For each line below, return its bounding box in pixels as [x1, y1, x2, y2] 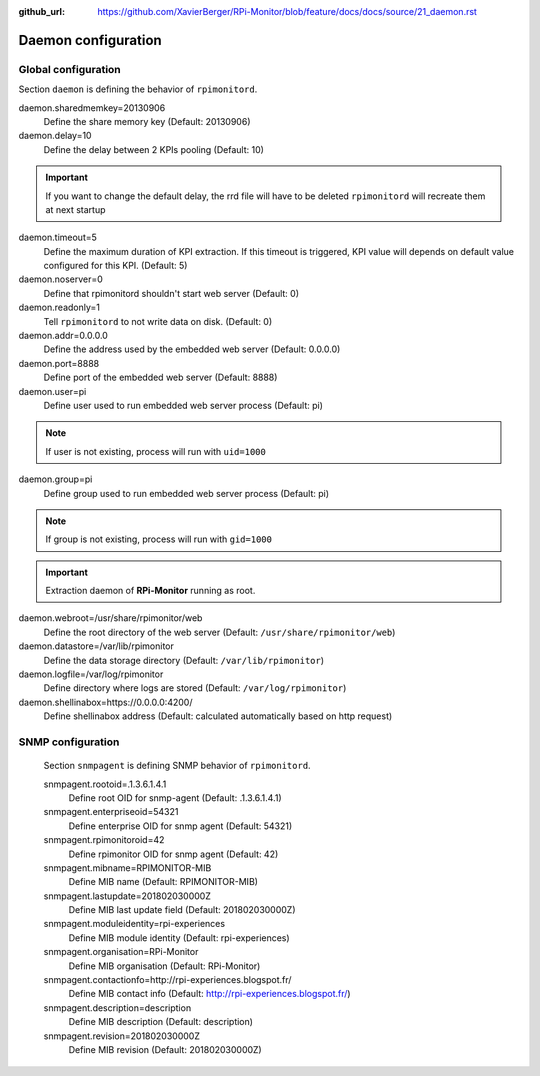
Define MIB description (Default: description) [68, 1016, 254, 1028]
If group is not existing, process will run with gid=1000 [45, 533, 272, 545]
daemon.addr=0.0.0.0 [18, 330, 109, 342]
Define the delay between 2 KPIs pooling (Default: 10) [43, 143, 265, 155]
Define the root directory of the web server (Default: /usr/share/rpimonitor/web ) [43, 626, 396, 638]
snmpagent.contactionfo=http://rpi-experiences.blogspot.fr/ [43, 974, 292, 986]
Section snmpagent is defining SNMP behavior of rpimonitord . [43, 760, 311, 772]
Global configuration [18, 62, 122, 76]
